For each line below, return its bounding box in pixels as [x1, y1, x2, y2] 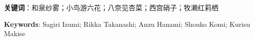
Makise [4, 28, 25, 39]
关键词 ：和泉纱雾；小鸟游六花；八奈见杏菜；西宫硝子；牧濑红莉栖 [4, 2, 218, 12]
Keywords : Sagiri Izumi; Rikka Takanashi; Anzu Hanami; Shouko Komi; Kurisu [4, 19, 250, 29]
